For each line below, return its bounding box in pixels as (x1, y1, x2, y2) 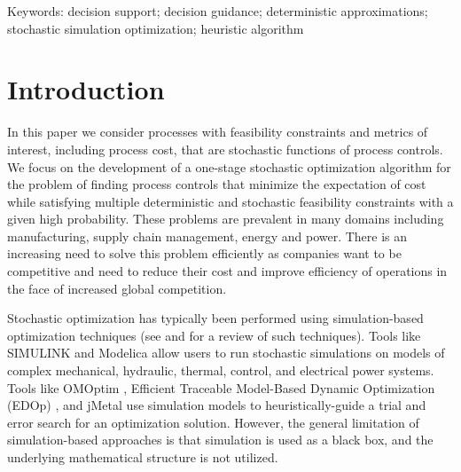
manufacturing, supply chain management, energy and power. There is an (7, 226, 408, 245)
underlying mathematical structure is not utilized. (7, 448, 278, 466)
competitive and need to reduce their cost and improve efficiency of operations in (7, 262, 448, 280)
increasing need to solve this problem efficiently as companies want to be (7, 244, 402, 263)
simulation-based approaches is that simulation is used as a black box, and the (7, 430, 434, 449)
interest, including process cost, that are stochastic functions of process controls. (7, 139, 443, 158)
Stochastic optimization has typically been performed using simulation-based (7, 309, 424, 327)
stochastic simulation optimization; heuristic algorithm (7, 19, 304, 37)
